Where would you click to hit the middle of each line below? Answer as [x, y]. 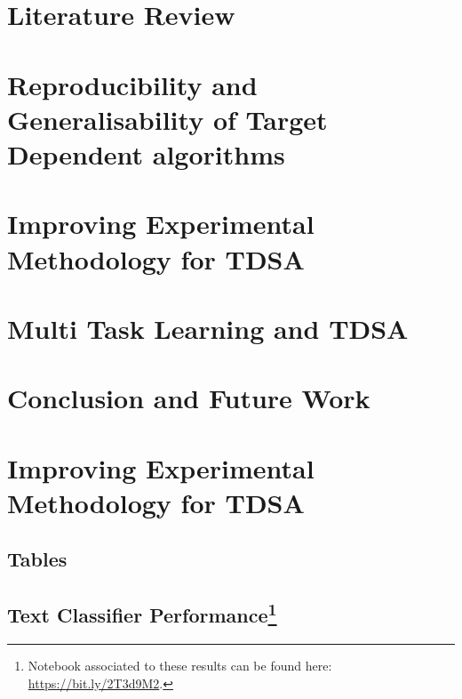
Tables [37, 559]
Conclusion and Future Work [189, 398]
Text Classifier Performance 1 [142, 613]
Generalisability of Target [167, 119]
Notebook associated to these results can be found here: [180, 665]
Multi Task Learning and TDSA [208, 328]
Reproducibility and [132, 84]
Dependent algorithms [146, 153]
